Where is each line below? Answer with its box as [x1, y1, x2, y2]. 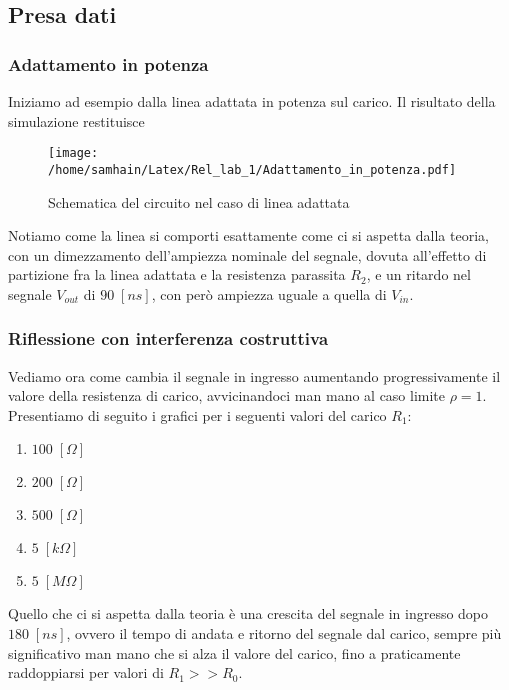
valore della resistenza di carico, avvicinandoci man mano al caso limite [8, 385, 446, 406]
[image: [48, 146, 99, 161]
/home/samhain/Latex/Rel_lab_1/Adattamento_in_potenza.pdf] [48, 162, 457, 177]
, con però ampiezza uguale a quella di [151, 283, 387, 304]
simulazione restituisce [8, 110, 145, 131]
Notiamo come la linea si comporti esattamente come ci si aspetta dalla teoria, [8, 225, 489, 246]
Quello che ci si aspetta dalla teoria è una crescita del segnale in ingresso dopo [8, 603, 489, 624]
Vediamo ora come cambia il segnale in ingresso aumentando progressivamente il [8, 365, 501, 386]
